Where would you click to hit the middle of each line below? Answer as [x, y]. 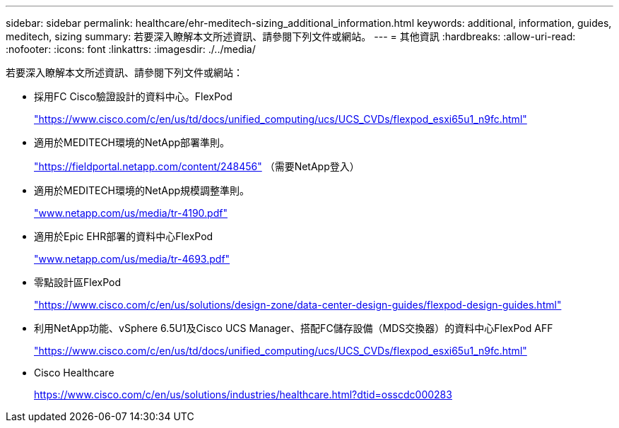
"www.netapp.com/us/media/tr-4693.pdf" [132, 259]
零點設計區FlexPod [77, 282]
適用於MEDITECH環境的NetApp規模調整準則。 [142, 190]
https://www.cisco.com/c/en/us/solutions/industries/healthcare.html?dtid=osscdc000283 [243, 394]
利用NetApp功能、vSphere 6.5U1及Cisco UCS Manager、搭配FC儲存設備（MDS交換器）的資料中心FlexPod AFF [294, 328]
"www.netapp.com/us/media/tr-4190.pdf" [131, 213]
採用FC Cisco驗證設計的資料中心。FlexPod [133, 96]
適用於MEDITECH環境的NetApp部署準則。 [132, 142]
